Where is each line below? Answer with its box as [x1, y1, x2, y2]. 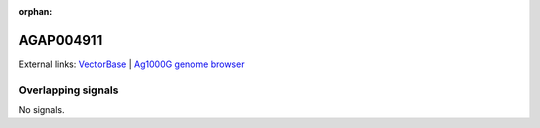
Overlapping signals [18, 83, 119, 97]
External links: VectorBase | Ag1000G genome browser [18, 58, 245, 70]
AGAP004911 [18, 31, 103, 49]
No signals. [18, 104, 65, 116]
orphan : [18, 6, 53, 17]
